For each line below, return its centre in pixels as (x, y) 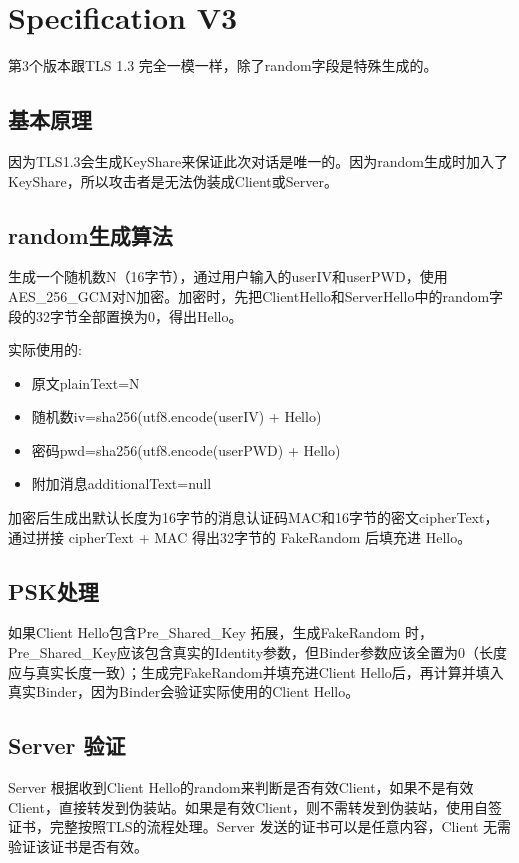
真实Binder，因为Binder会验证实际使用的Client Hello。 (184, 691)
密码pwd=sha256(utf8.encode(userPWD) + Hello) (186, 449)
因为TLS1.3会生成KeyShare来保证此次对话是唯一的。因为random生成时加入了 (258, 160)
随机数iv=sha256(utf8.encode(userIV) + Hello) (176, 416)
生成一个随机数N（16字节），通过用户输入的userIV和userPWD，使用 (228, 276)
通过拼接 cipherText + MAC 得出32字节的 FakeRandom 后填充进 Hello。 (240, 536)
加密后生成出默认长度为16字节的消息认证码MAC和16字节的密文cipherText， (253, 517)
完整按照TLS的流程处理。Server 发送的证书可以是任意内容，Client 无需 (280, 826)
